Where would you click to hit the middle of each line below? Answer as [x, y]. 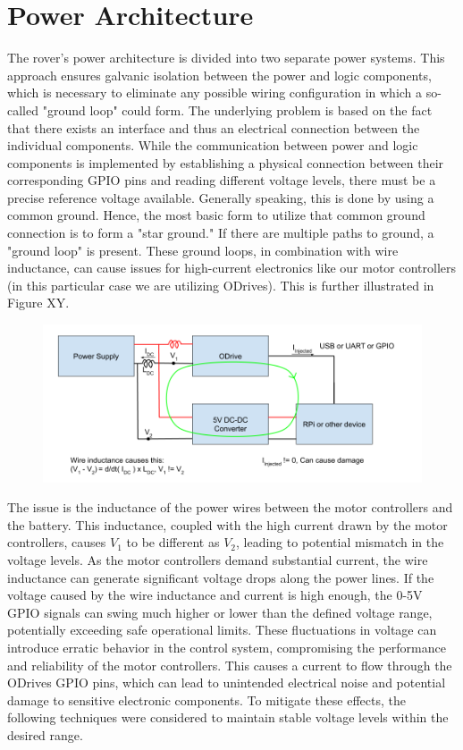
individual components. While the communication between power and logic [213, 145]
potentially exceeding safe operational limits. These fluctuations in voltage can [222, 630]
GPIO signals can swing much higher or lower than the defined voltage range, [220, 612]
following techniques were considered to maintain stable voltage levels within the [228, 717]
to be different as [173, 542]
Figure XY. [38, 303]
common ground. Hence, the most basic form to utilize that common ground [216, 215]
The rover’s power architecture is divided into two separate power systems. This [226, 58]
